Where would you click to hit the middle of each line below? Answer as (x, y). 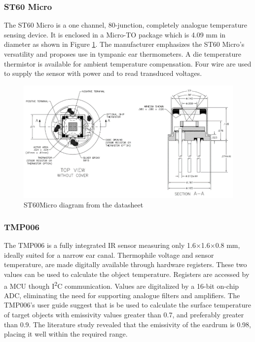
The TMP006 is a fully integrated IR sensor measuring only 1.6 (100, 245)
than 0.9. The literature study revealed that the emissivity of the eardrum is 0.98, (128, 324)
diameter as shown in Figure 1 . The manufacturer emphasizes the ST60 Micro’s (124, 44)
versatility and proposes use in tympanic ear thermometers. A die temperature (123, 54)
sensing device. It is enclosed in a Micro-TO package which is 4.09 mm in (115, 34)
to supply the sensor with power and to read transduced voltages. (103, 73)
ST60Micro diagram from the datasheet (84, 205)
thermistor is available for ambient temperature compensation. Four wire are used (128, 63)
